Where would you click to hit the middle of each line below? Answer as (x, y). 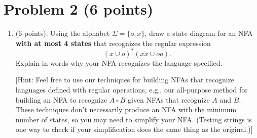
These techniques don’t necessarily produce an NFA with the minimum (126, 109)
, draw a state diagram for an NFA (199, 33)
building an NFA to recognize (61, 99)
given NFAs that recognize (169, 99)
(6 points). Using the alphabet (63, 33)
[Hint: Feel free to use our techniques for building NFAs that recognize (125, 80)
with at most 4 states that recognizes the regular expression (113, 43)
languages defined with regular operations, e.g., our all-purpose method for (132, 89)
